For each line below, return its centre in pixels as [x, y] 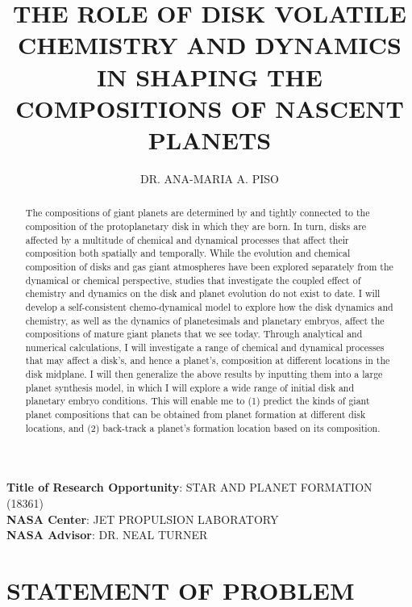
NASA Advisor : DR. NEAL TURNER [107, 535]
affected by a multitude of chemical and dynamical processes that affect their [187, 239]
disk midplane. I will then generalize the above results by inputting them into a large [204, 374]
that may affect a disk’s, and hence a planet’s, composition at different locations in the [208, 360]
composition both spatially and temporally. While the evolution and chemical [188, 253]
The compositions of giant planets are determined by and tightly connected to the [198, 213]
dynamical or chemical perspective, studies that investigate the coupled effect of [193, 280]
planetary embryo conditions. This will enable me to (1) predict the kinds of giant [198, 401]
